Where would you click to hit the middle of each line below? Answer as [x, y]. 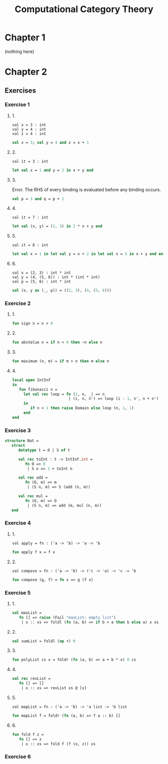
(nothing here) [20, 51]
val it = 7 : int [30, 217]
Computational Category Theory [84, 9]
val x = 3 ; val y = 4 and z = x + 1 [50, 142]
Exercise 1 [17, 105]
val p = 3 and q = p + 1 [38, 199]
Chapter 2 [26, 72]
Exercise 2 [18, 303]
